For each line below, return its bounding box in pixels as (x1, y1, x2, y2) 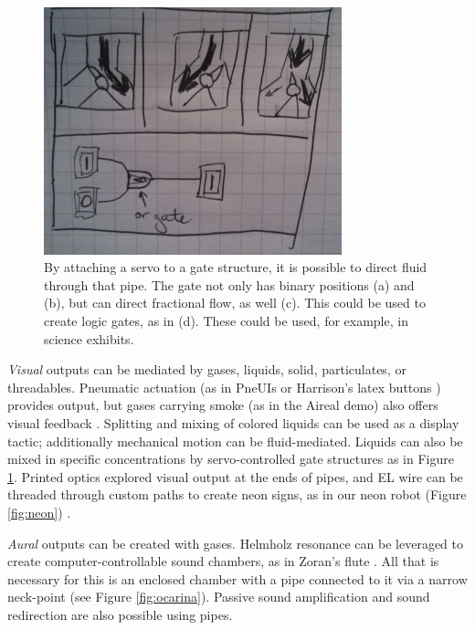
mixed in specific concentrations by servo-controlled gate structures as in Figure (7, 449, 454, 468)
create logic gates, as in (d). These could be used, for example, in (44, 310, 408, 330)
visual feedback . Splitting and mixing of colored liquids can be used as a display (7, 413, 459, 432)
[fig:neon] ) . (7, 502, 71, 521)
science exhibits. (44, 329, 134, 348)
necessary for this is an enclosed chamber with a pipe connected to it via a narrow (7, 569, 468, 588)
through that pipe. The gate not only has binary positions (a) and (44, 275, 415, 294)
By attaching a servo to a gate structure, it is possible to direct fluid (44, 257, 427, 277)
